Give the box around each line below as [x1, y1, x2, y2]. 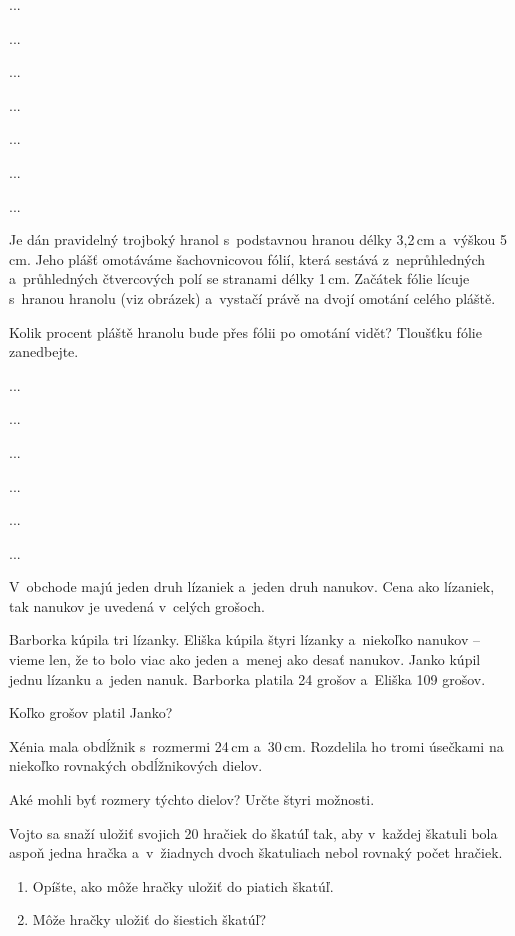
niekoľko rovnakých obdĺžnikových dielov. [9, 755, 263, 776]
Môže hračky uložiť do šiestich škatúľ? [32, 909, 266, 930]
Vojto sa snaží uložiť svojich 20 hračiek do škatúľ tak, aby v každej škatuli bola [9, 822, 498, 843]
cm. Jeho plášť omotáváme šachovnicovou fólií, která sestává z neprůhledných [9, 248, 486, 269]
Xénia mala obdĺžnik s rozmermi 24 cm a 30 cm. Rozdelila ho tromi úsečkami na [9, 735, 504, 756]
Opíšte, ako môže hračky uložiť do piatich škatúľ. [32, 875, 334, 896]
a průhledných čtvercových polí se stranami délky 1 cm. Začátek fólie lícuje [9, 268, 470, 289]
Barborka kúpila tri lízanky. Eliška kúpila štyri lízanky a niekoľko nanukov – [9, 629, 480, 650]
